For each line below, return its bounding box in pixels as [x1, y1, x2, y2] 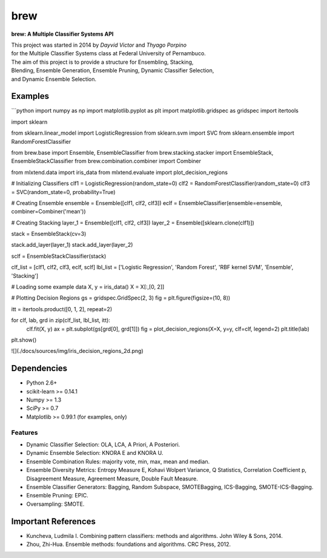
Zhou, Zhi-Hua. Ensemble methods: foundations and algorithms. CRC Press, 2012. [26, 540, 231, 548]
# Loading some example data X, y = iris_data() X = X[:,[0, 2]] [11, 283, 165, 291]
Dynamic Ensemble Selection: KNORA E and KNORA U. [26, 449, 163, 457]
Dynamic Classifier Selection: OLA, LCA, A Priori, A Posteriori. [26, 441, 180, 448]
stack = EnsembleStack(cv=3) [11, 230, 87, 238]
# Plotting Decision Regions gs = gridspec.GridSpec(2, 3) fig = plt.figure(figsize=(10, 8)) [11, 294, 231, 301]
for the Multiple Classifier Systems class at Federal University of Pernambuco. [11, 50, 206, 57]
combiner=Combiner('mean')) [11, 208, 86, 215]
